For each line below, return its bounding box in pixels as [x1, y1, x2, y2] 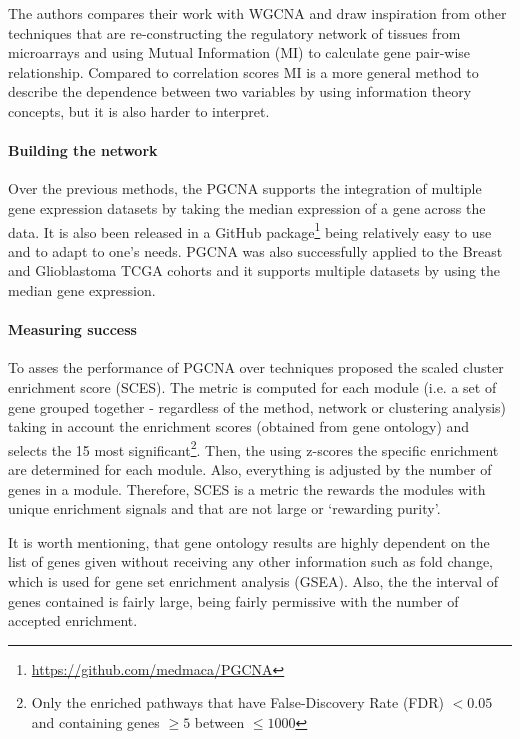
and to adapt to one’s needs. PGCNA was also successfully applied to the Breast [8, 240, 503, 261]
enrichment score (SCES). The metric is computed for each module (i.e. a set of [8, 376, 497, 397]
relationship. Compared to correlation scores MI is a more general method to [8, 61, 479, 82]
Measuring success [8, 319, 137, 340]
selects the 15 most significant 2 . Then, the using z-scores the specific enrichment [8, 436, 499, 460]
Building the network [8, 140, 158, 161]
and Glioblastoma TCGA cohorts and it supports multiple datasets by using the [8, 260, 501, 281]
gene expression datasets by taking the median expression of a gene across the [8, 197, 486, 218]
